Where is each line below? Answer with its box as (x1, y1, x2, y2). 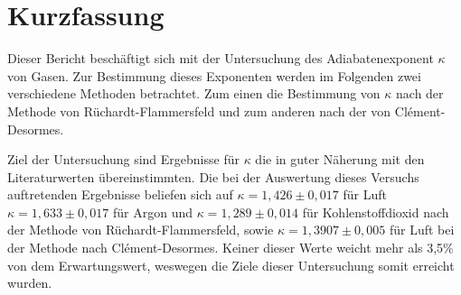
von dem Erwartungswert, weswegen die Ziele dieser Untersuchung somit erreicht (7, 255, 455, 274)
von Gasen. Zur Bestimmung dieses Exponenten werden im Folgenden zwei (7, 66, 421, 85)
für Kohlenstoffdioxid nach (302, 202, 449, 221)
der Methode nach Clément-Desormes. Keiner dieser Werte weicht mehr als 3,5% (7, 238, 454, 257)
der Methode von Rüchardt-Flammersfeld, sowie (7, 220, 274, 239)
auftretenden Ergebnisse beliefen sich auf (7, 185, 233, 204)
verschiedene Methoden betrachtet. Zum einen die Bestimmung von (7, 84, 381, 103)
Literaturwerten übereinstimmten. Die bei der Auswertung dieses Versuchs (7, 167, 419, 186)
